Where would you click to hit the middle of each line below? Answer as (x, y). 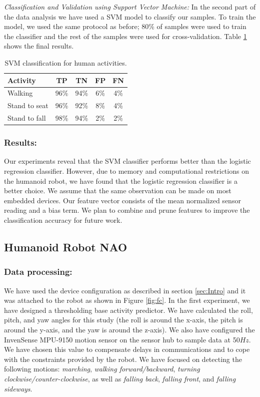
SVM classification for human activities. (66, 62)
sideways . (18, 388)
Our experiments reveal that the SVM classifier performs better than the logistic (127, 161)
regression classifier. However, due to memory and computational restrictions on (126, 171)
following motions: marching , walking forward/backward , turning (102, 369)
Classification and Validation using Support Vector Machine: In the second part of (130, 7)
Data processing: (38, 272)
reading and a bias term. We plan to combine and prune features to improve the (127, 210)
